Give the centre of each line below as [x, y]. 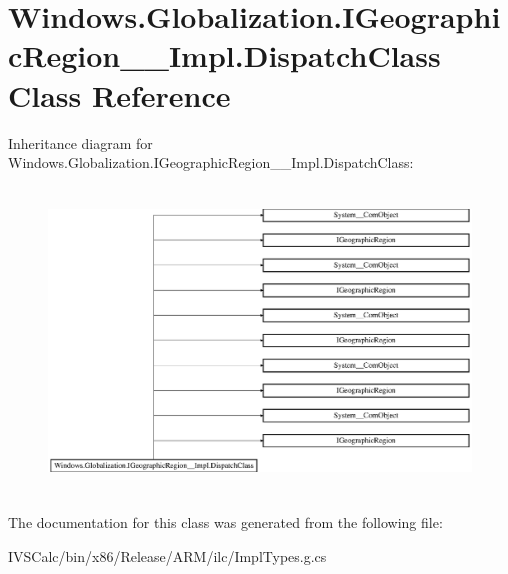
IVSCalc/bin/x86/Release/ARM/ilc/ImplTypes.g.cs [167, 555]
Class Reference [119, 94]
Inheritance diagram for [80, 142]
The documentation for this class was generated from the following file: [225, 522]
